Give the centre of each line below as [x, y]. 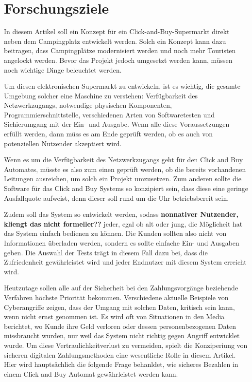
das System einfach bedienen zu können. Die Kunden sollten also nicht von [115, 233]
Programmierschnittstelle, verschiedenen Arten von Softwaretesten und [109, 114]
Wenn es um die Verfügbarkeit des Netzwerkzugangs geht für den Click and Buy [124, 160]
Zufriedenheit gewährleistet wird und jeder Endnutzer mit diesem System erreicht [125, 262]
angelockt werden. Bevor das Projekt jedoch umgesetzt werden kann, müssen [118, 60]
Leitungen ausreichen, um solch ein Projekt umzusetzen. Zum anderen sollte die [123, 179]
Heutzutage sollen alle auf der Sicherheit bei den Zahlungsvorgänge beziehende [121, 288]
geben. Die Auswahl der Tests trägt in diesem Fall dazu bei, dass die [106, 252]
